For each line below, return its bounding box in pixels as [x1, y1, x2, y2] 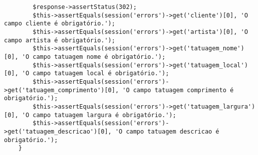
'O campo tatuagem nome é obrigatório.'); [22, 53, 166, 60]
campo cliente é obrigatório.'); [4, 20, 115, 27]
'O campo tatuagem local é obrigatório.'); [22, 70, 169, 77]
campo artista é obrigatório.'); [4, 36, 115, 44]
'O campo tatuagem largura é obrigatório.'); [22, 111, 176, 119]
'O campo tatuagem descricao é [115, 128, 219, 135]
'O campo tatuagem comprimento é [122, 86, 234, 94]
